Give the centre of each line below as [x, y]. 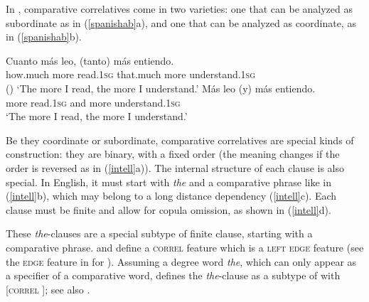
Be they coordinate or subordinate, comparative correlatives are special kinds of [180, 140]
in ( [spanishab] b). [44, 37]
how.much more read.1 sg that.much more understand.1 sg [131, 74]
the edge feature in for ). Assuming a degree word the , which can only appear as [181, 261]
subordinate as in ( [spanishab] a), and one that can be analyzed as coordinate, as [181, 22]
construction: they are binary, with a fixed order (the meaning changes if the [173, 154]
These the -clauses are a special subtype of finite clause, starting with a [159, 233]
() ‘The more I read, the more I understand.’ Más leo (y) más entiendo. [161, 88]
